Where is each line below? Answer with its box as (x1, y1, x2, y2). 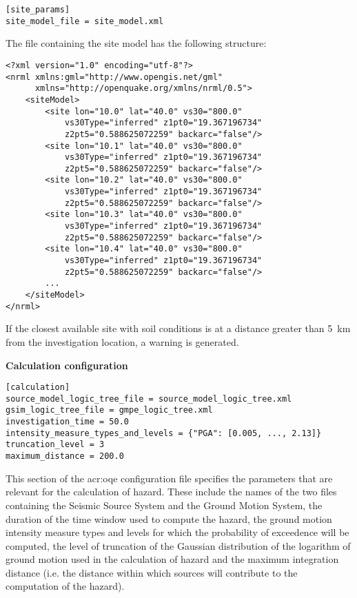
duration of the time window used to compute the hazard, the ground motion (6, 511, 332, 526)
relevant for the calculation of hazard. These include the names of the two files (6, 484, 337, 499)
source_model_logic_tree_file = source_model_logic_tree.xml (6, 393, 292, 404)
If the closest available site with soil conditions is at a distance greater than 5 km (6, 321, 351, 336)
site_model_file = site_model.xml (6, 16, 164, 26)
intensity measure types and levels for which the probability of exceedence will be (6, 525, 349, 539)
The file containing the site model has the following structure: (6, 36, 267, 50)
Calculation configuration (6, 358, 128, 372)
